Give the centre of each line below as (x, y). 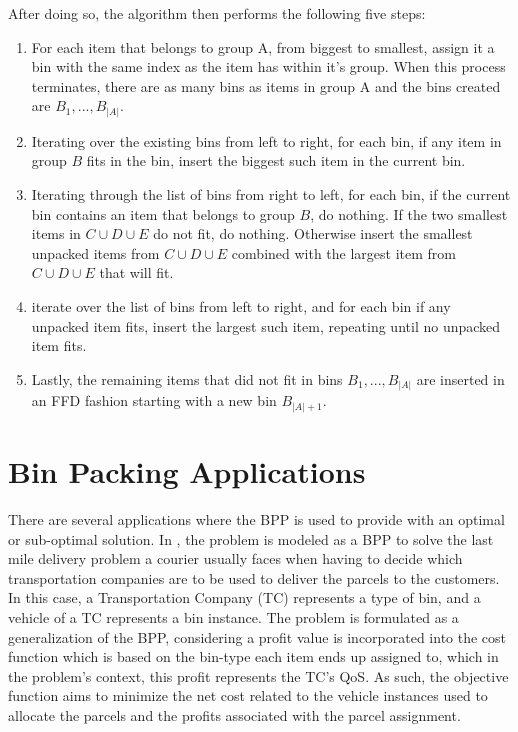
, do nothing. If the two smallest (409, 213)
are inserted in (460, 378)
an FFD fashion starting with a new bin (154, 400)
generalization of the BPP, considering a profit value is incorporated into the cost (257, 636)
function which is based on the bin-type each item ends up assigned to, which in (253, 656)
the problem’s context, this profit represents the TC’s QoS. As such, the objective (258, 675)
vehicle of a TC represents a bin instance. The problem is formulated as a (233, 616)
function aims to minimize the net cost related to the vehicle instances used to (248, 695)
